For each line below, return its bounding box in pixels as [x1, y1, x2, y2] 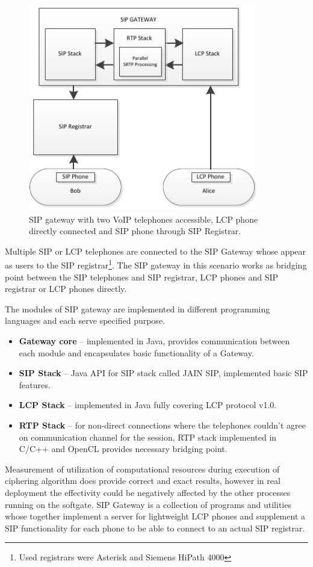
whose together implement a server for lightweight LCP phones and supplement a [5, 510, 305, 522]
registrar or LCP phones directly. [5, 282, 127, 295]
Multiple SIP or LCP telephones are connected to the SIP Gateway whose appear [5, 244, 306, 257]
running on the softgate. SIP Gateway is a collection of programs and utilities [5, 498, 291, 510]
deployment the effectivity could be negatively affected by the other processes [5, 486, 291, 498]
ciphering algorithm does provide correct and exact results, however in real [5, 474, 280, 487]
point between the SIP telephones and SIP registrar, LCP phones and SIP [5, 270, 279, 283]
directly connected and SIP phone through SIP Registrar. [29, 225, 241, 237]
